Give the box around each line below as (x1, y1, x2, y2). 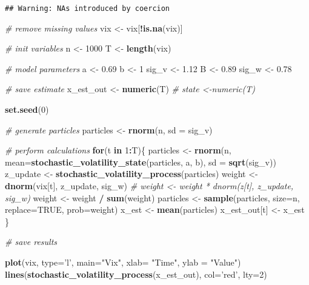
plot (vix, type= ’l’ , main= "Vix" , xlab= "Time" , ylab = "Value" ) (5, 255, 241, 268)
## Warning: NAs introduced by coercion (5, 4, 170, 13)
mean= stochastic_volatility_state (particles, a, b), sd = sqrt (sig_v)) (5, 155, 276, 168)
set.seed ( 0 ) (5, 103, 49, 116)
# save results (5, 235, 58, 248)
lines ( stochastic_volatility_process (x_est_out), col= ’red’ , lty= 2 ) (5, 267, 267, 280)
